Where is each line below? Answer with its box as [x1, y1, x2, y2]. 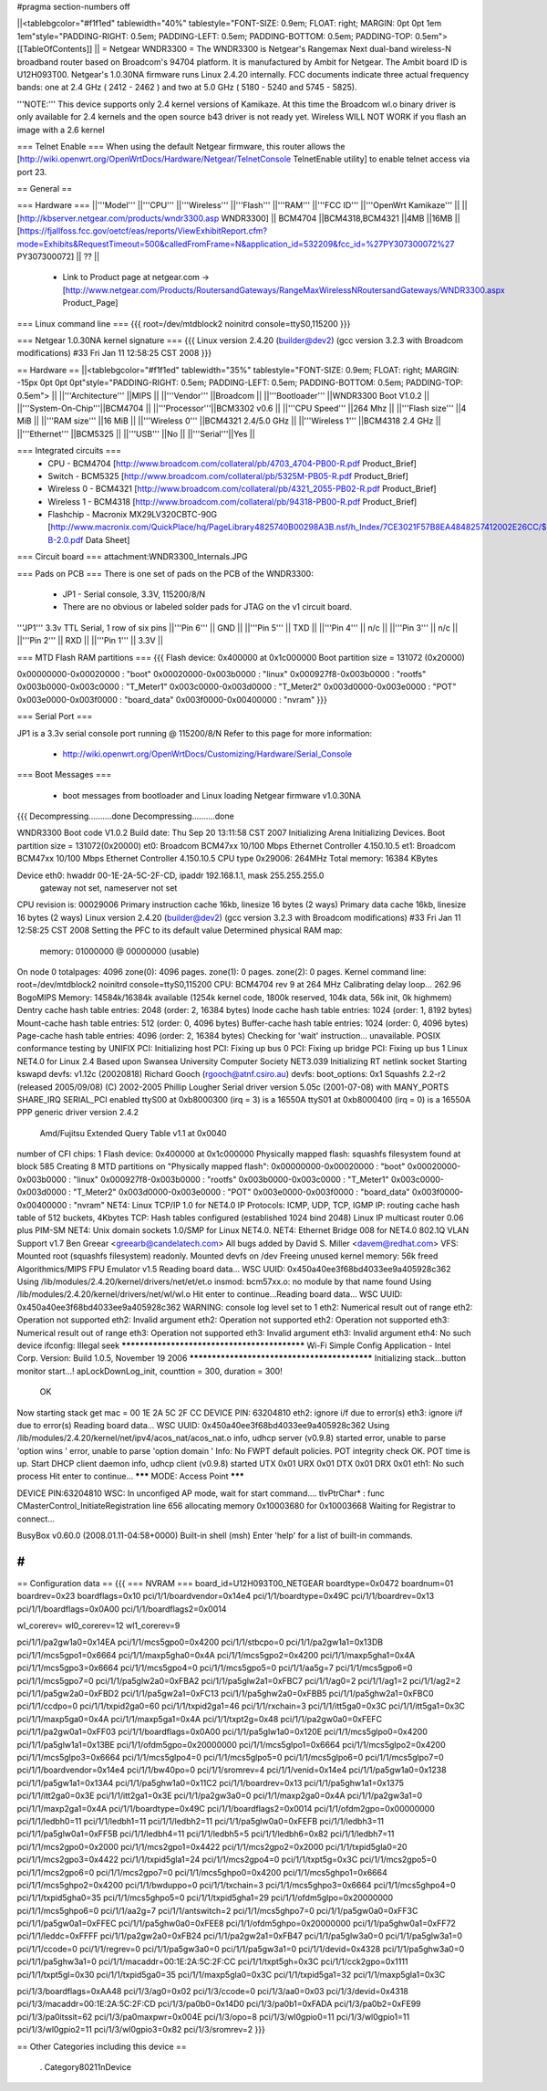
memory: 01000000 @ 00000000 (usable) [39, 946, 200, 957]
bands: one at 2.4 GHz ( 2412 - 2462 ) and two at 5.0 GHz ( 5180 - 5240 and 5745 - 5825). [16, 82, 357, 93]
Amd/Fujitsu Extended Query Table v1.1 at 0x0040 [39, 1127, 227, 1138]
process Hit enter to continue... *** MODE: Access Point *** [16, 1470, 245, 1482]
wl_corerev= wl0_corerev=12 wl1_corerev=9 [16, 1620, 181, 1631]
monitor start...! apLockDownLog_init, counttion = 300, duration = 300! [16, 1365, 283, 1376]
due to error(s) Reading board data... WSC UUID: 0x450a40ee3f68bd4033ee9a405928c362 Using [16, 1419, 390, 1430]
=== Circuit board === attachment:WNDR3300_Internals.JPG [16, 551, 248, 562]
